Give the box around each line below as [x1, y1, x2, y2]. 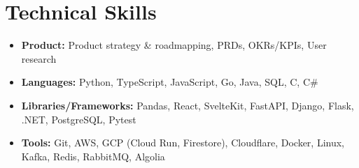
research [21, 51, 57, 66]
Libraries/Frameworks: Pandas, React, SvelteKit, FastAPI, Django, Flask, [21, 98, 354, 112]
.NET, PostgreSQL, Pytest [21, 112, 136, 126]
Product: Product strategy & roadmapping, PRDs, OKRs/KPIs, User [21, 38, 327, 52]
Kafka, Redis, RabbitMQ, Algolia [21, 148, 165, 163]
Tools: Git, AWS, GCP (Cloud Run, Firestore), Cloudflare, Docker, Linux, [21, 135, 345, 150]
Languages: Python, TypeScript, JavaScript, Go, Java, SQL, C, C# [21, 75, 318, 89]
